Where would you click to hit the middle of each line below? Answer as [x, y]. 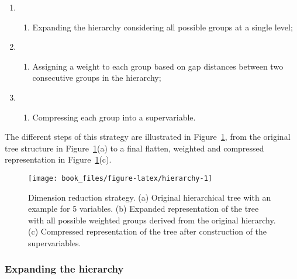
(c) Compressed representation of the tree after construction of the [148, 231]
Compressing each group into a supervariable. [114, 117]
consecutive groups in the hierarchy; [97, 77]
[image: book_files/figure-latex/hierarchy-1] [120, 178]
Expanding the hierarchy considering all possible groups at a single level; [163, 27]
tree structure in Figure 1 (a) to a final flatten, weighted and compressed [134, 148]
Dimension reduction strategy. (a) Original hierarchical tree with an [150, 197]
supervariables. [55, 242]
